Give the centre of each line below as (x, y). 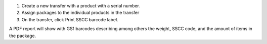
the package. (22, 36)
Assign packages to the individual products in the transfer (80, 13)
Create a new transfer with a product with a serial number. (81, 6)
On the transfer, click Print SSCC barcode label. (70, 19)
